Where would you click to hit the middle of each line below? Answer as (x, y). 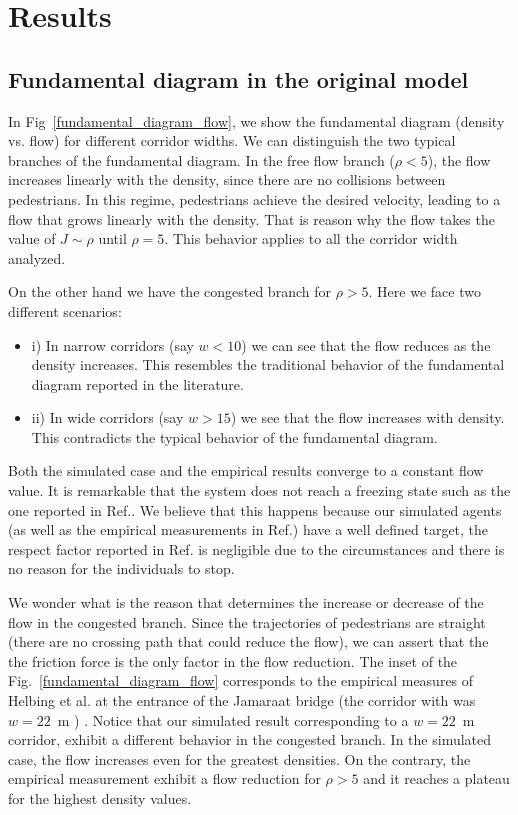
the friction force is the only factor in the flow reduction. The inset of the (233, 660)
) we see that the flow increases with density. (367, 417)
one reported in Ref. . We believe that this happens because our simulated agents (255, 509)
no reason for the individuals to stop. (121, 568)
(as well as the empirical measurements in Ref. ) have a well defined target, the (248, 529)
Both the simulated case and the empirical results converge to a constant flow (246, 470)
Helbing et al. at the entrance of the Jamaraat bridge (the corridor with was (242, 700)
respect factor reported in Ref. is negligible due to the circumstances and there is (256, 548)
